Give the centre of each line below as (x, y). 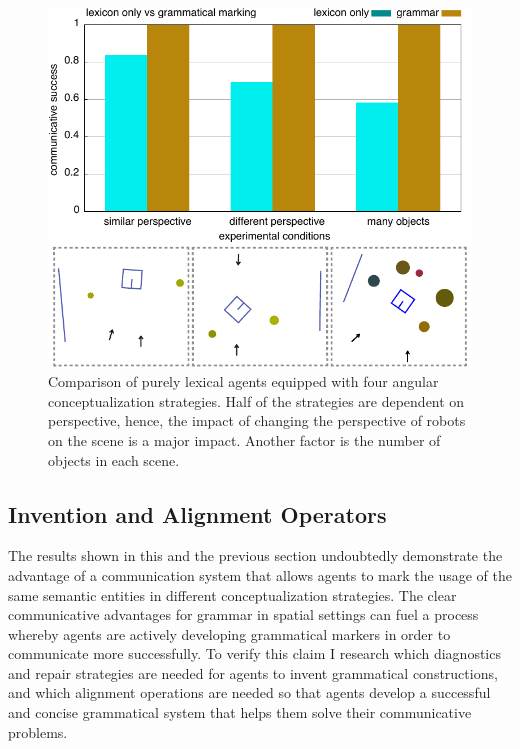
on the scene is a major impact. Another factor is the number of (244, 439)
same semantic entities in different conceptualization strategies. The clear (232, 594)
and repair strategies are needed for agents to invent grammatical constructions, (253, 672)
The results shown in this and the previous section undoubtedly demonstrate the (255, 555)
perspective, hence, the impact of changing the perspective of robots (257, 420)
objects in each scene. (114, 459)
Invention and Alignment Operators (197, 513)
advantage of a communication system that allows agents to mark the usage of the (260, 574)
